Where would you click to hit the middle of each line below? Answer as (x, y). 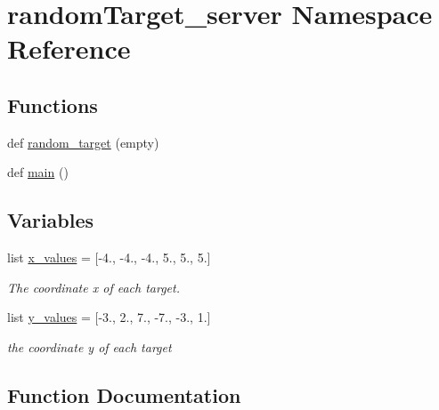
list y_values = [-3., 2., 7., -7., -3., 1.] (109, 317)
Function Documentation (124, 394)
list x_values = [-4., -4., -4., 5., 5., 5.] (109, 257)
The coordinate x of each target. (93, 287)
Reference (69, 48)
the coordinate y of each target (89, 346)
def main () (38, 172)
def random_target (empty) (83, 142)
